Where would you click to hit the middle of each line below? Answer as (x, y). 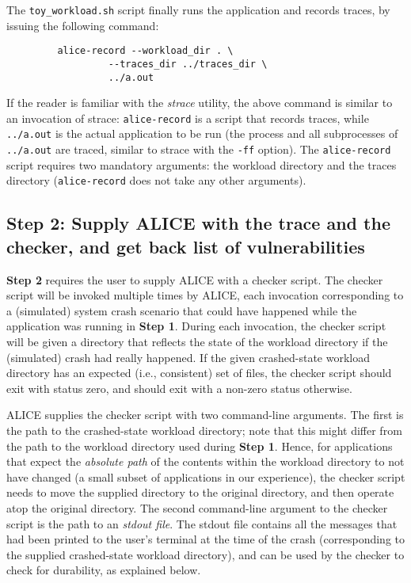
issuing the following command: (83, 25)
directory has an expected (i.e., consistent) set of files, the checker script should (199, 373)
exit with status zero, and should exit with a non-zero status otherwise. (179, 388)
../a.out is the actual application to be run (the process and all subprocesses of (202, 133)
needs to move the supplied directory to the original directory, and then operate (200, 492)
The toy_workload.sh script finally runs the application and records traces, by (198, 10)
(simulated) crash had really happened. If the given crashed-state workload (188, 357)
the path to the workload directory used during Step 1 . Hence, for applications (200, 446)
